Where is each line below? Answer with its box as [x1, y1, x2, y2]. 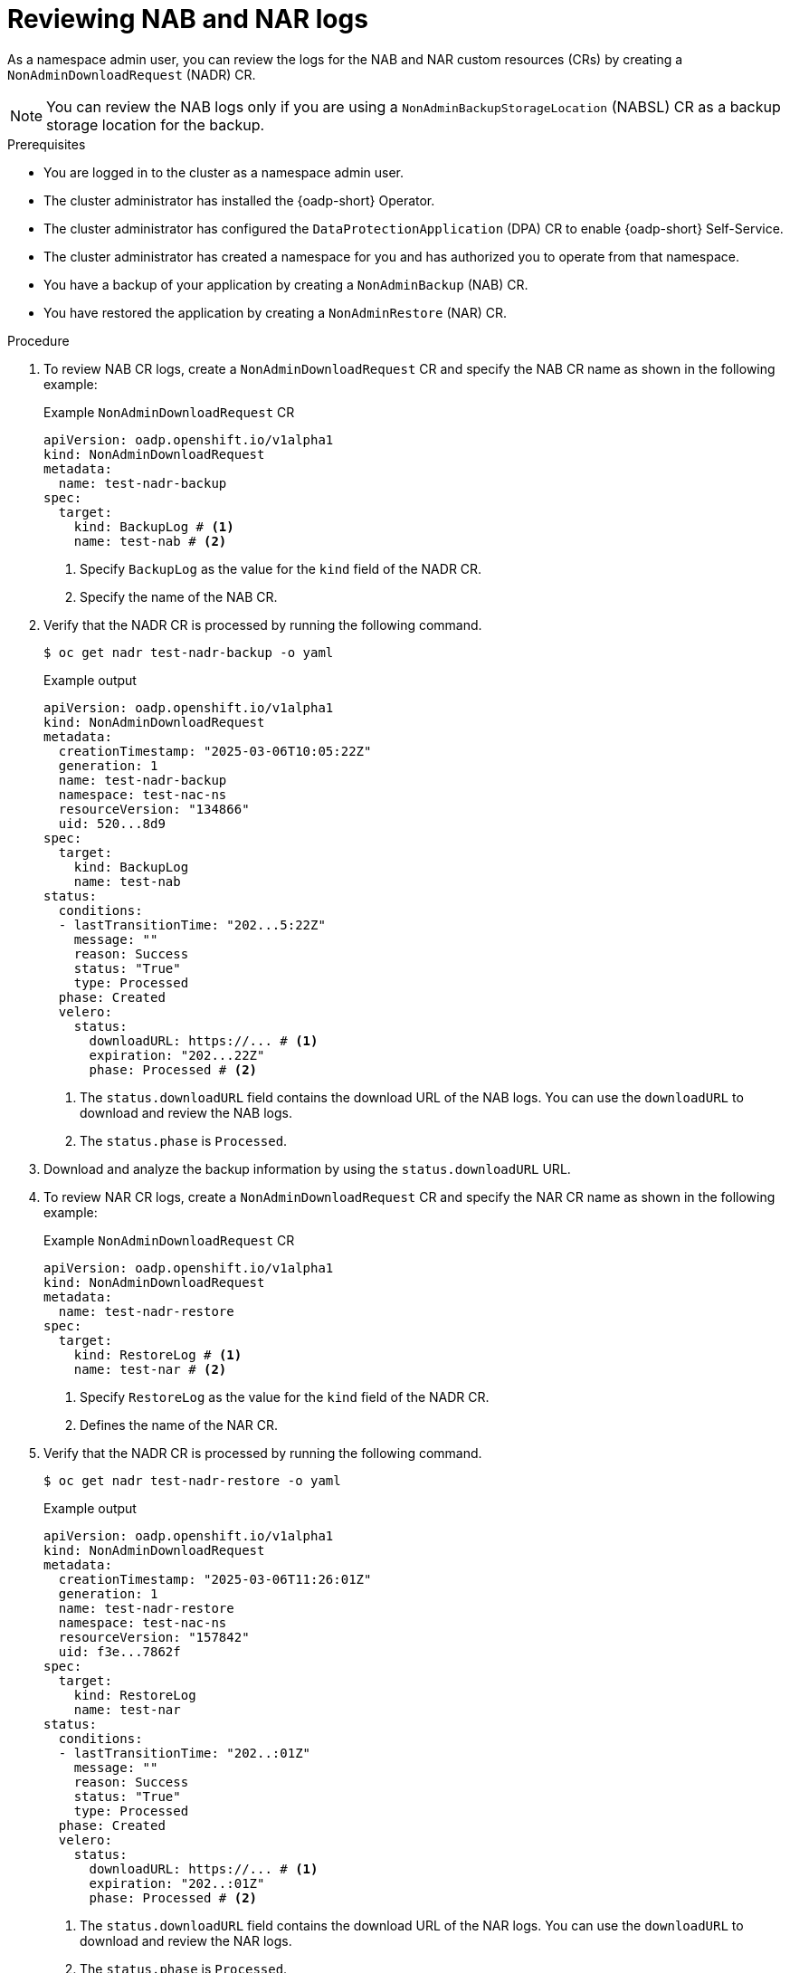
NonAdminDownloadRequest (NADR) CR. [7, 66, 256, 82]
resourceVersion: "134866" [58, 801, 250, 816]
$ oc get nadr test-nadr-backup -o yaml [43, 644, 334, 660]
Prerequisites [7, 136, 86, 152]
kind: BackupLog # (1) [73, 519, 234, 534]
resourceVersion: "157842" [58, 1629, 250, 1644]
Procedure [7, 332, 70, 348]
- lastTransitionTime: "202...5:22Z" [58, 917, 326, 932]
